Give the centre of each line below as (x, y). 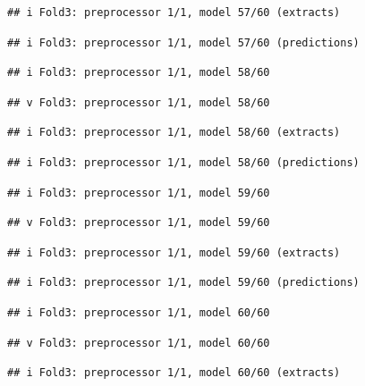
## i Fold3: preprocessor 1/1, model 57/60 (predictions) (183, 42)
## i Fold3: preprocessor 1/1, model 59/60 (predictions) (183, 283)
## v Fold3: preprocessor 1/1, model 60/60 (139, 343)
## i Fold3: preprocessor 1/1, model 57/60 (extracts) (174, 13)
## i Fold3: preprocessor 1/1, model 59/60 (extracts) (174, 252)
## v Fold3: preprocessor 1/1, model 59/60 (139, 223)
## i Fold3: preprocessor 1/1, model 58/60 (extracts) (174, 133)
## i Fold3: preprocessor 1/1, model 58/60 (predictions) (183, 162)
